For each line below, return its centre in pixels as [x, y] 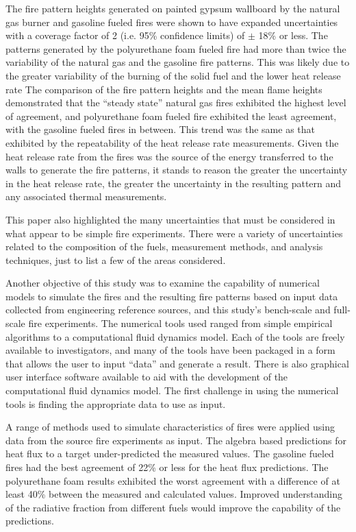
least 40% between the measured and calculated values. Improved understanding [174, 494]
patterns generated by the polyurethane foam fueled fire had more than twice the [176, 48]
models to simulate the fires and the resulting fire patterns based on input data [172, 296]
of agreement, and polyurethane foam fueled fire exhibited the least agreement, [171, 116]
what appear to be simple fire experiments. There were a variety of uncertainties [174, 233]
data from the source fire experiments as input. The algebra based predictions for [176, 440]
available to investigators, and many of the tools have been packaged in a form [170, 350]
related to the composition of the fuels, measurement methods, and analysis [164, 246]
